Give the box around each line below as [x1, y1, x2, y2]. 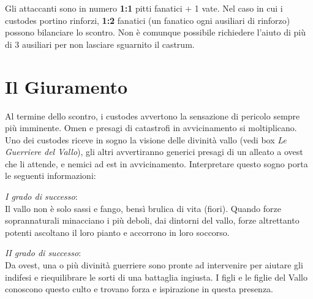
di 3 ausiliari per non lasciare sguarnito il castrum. [5, 37, 195, 50]
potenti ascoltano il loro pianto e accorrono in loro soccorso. [5, 225, 230, 238]
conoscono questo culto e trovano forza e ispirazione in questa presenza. [5, 282, 274, 295]
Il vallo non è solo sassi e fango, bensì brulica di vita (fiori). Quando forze [5, 202, 281, 214]
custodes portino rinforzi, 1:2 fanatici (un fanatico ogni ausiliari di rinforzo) [5, 13, 290, 26]
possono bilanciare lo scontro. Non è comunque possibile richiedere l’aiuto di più [5, 26, 306, 39]
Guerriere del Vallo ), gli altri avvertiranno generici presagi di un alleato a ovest [5, 145, 303, 158]
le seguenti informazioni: [5, 169, 96, 182]
